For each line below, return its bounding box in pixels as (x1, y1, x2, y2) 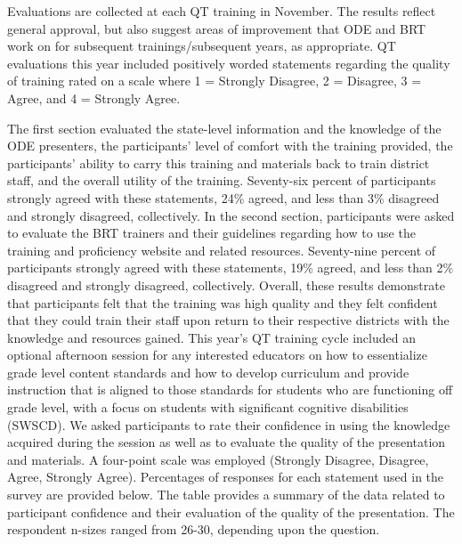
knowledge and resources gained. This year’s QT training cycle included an (7, 328, 416, 346)
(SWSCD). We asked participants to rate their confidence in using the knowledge (7, 415, 450, 434)
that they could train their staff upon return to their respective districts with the (7, 311, 450, 329)
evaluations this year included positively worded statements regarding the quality (7, 53, 450, 72)
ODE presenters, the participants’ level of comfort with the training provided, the (7, 136, 453, 155)
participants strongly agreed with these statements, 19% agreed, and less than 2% (7, 258, 454, 277)
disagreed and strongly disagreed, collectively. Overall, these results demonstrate (7, 275, 445, 294)
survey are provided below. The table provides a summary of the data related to (7, 485, 445, 504)
